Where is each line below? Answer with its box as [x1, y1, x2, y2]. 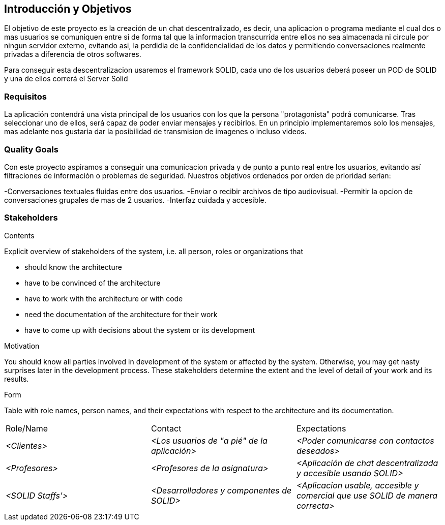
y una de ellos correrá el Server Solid [4, 74, 128, 83]
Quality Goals [4, 144, 58, 155]
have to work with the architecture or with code [24, 294, 183, 303]
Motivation [4, 341, 40, 350]
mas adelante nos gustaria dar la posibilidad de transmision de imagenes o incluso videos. [4, 127, 307, 136]
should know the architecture [24, 262, 122, 271]
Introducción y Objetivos [4, 3, 132, 15]
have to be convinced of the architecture [24, 278, 161, 287]
